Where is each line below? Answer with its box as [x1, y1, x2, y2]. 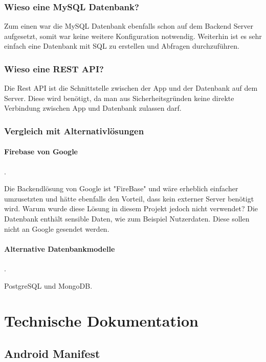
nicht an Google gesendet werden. [4, 223, 109, 234]
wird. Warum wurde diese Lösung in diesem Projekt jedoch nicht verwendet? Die [4, 203, 258, 214]
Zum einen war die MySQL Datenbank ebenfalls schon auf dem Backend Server [4, 21, 253, 31]
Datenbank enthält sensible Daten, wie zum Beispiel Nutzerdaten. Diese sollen [4, 213, 250, 224]
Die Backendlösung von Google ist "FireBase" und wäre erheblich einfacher [4, 183, 238, 194]
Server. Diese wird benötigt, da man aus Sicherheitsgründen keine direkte [4, 92, 234, 103]
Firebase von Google [4, 146, 78, 157]
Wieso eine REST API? [4, 62, 104, 75]
